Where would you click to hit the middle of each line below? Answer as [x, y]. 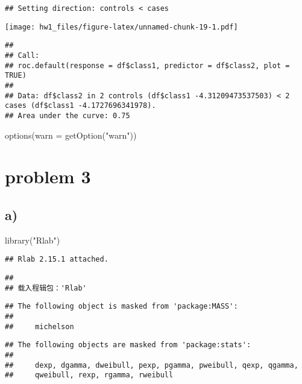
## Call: [22, 55]
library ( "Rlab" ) [33, 240]
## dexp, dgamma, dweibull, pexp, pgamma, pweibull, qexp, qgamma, [152, 365]
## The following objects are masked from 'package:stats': [128, 345]
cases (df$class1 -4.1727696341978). [80, 106]
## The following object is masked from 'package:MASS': [121, 307]
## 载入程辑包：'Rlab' [46, 288]
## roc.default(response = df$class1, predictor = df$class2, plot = [147, 65]
